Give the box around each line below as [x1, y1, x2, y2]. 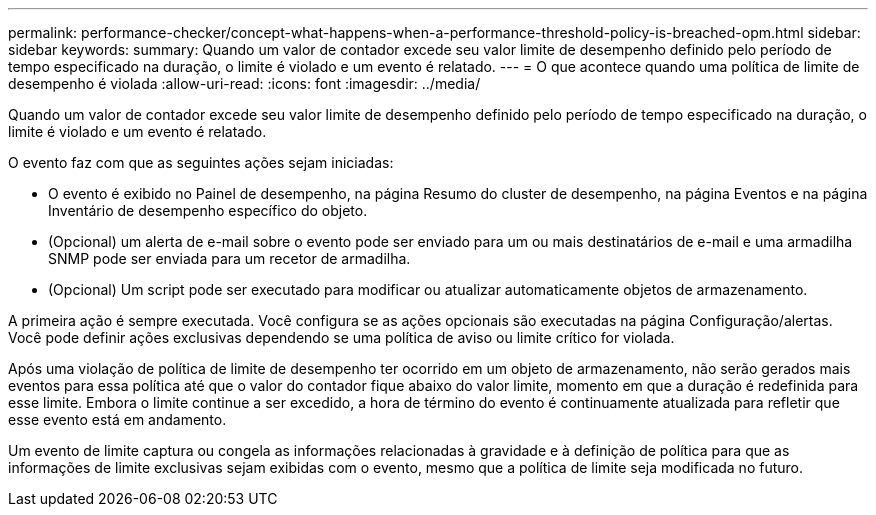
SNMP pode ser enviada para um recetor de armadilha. [48, 250, 411, 267]
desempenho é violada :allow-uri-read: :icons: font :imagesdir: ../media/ [8, 75, 481, 92]
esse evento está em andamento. [8, 411, 227, 428]
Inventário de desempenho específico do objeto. [48, 202, 368, 219]
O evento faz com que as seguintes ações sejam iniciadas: [8, 154, 394, 171]
